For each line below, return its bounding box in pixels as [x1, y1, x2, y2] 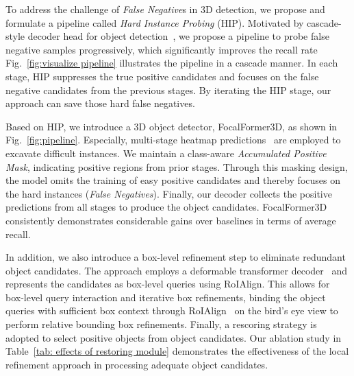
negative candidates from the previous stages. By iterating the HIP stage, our [5, 82, 331, 97]
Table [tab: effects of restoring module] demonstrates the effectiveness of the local [5, 344, 349, 358]
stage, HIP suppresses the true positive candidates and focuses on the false [5, 69, 319, 83]
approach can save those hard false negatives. [5, 96, 195, 110]
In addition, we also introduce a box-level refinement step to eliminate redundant [5, 250, 346, 264]
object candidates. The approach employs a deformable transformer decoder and [5, 263, 348, 277]
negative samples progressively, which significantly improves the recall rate [5, 42, 318, 56]
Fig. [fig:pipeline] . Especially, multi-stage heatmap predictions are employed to [5, 132, 341, 147]
